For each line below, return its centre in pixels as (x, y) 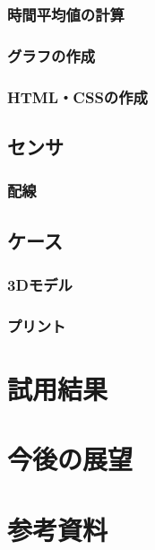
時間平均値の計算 (66, 14)
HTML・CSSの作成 (77, 96)
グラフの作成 (52, 55)
